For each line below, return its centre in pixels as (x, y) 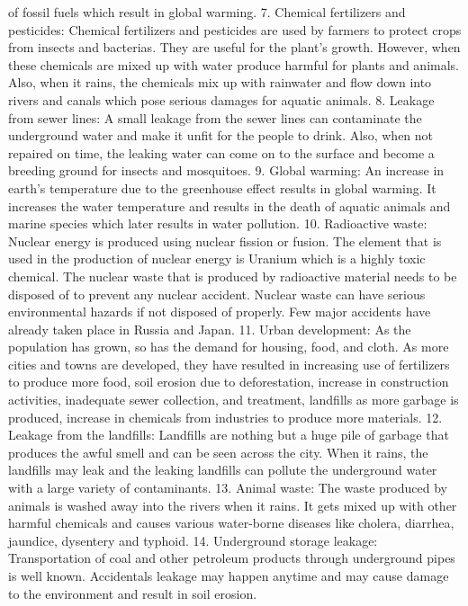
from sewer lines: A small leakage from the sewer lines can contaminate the (215, 117)
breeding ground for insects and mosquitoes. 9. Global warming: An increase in (226, 170)
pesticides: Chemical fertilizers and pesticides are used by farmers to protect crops (235, 29)
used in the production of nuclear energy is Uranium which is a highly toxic (217, 258)
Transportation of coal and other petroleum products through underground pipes (232, 558)
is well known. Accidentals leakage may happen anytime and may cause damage (229, 575)
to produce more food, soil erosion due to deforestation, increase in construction (229, 382)
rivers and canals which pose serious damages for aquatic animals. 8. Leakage (221, 99)
